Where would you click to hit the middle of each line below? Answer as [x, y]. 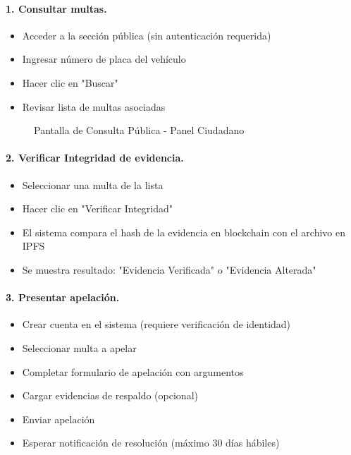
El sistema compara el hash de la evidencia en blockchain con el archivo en [184, 232]
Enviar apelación [58, 419]
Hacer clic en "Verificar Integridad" [98, 208]
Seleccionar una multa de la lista [93, 184]
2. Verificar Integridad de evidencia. [95, 158]
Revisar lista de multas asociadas [94, 106]
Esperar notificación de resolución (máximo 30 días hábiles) [151, 443]
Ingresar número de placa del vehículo [104, 59]
